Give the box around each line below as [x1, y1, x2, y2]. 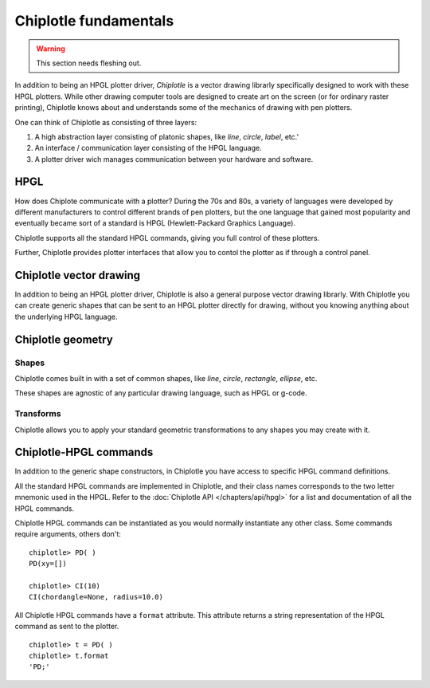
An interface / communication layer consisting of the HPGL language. [34, 143, 262, 153]
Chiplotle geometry [14, 332, 113, 346]
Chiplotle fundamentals [14, 12, 174, 29]
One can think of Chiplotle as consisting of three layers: [14, 117, 197, 127]
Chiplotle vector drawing [14, 268, 141, 282]
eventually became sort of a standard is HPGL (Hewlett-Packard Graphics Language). [14, 218, 296, 228]
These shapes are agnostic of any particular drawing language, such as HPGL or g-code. [14, 388, 307, 398]
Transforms [14, 408, 61, 419]
